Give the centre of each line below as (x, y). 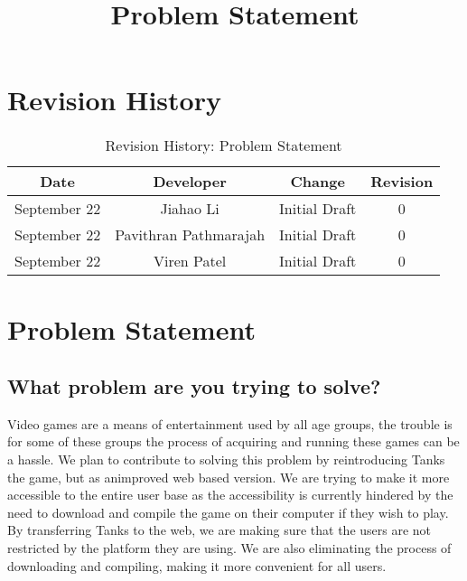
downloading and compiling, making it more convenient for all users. (197, 565)
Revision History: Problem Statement (224, 145)
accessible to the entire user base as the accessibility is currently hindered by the (230, 495)
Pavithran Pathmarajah (190, 235)
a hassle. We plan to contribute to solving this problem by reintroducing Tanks (226, 459)
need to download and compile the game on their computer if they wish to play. (228, 512)
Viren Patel (190, 261)
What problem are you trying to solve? (194, 386)
